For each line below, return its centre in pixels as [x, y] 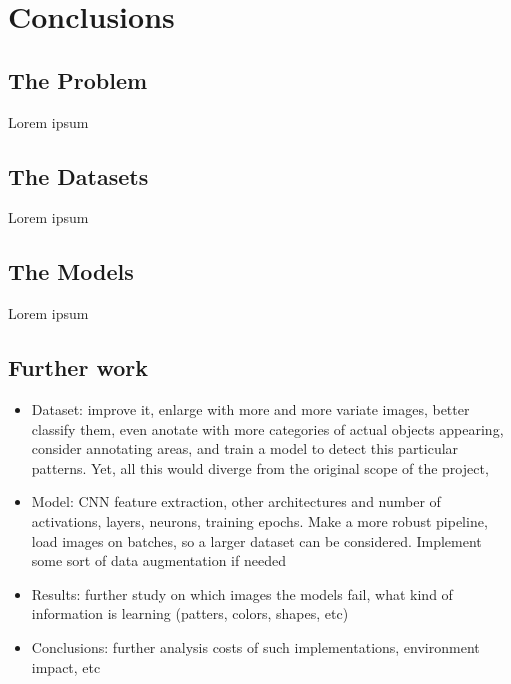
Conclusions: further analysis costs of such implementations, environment [255, 646]
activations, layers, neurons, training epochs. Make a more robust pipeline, [259, 520]
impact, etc [66, 666]
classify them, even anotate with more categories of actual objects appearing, [267, 428]
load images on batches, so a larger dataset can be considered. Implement [256, 540]
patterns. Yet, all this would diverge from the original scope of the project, [260, 467]
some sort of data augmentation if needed [158, 560]
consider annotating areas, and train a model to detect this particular [245, 448]
